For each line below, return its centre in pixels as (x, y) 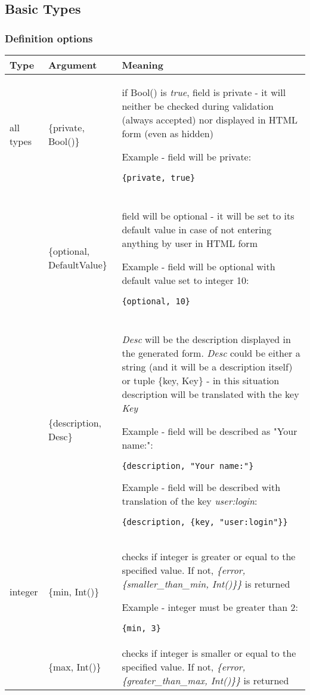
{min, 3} (141, 628)
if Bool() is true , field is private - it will (204, 92)
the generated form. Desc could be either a (211, 353)
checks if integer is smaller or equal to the (209, 653)
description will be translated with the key (210, 394)
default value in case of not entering (197, 229)
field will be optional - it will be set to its (208, 216)
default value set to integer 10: (185, 280)
